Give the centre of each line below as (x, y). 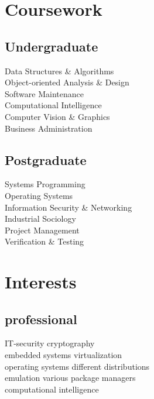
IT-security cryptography (50, 343)
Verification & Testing (45, 241)
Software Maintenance (44, 93)
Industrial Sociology (40, 219)
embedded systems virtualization (64, 355)
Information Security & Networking (69, 207)
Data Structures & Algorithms (59, 70)
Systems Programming (45, 184)
